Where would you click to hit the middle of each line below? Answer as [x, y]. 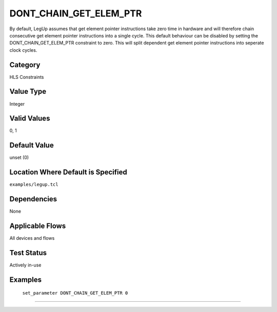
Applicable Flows [38, 226]
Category [25, 65]
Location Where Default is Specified [68, 172]
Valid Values [30, 119]
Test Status [28, 253]
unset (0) [19, 158]
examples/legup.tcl [34, 185]
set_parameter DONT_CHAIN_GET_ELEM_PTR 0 [75, 293]
